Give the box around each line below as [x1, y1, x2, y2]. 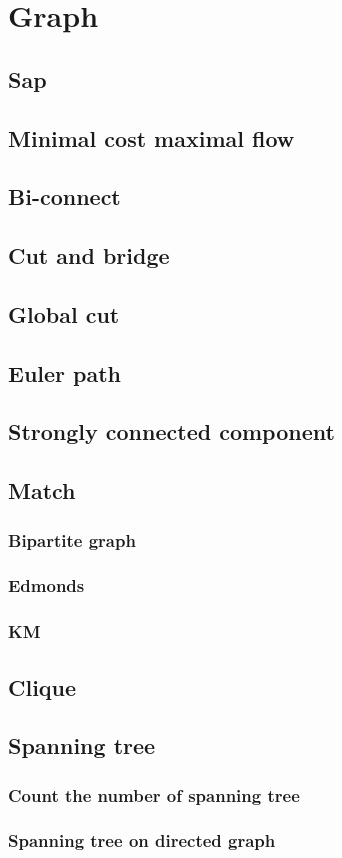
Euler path [8, 357, 122, 388]
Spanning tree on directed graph [8, 828, 276, 853]
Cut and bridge [8, 240, 170, 271]
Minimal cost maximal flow [8, 122, 295, 153]
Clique [8, 671, 77, 702]
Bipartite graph [8, 527, 136, 552]
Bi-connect [8, 181, 121, 212]
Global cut [8, 298, 120, 329]
